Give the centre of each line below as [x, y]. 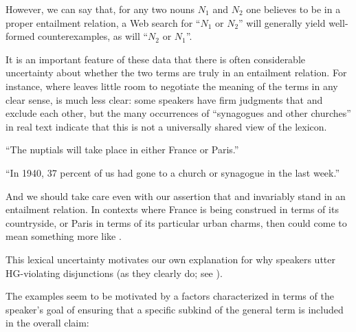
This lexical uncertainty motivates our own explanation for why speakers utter [171, 259]
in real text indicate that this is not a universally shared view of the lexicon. [166, 126]
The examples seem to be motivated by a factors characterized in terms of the [170, 296]
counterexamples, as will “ [93, 36]
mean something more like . [64, 236]
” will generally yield [282, 22]
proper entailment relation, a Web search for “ [103, 22]
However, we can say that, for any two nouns [100, 9]
